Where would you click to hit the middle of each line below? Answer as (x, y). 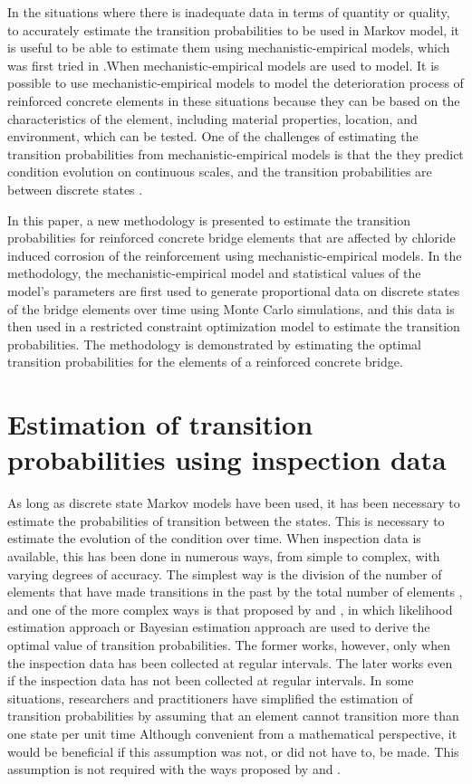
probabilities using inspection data (227, 459)
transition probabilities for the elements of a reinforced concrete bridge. (205, 362)
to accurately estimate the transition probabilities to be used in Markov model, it (234, 29)
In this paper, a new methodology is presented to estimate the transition (209, 220)
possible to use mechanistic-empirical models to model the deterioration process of (236, 83)
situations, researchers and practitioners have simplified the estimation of (210, 698)
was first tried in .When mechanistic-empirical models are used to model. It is (223, 65)
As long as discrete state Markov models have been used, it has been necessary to (234, 503)
